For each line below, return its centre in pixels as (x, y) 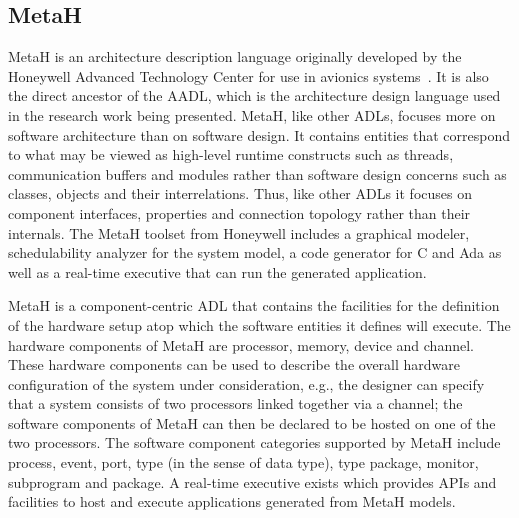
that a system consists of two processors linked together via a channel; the (235, 403)
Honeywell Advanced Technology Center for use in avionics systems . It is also (248, 75)
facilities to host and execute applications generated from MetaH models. (232, 501)
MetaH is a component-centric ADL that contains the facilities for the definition (254, 305)
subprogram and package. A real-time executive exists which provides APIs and (252, 481)
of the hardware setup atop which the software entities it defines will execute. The (259, 324)
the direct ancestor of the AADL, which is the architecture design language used (254, 95)
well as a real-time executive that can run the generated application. (217, 271)
